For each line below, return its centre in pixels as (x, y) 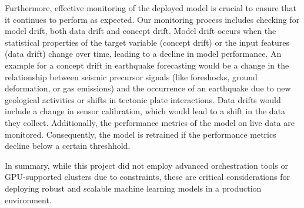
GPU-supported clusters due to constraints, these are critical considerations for (147, 177)
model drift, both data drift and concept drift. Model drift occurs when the (141, 31)
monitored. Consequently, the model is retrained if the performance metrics (141, 134)
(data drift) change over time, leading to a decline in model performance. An (143, 54)
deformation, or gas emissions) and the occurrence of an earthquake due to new (148, 88)
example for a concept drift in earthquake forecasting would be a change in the (147, 65)
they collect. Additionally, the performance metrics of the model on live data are (150, 122)
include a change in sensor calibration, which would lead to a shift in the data (145, 111)
